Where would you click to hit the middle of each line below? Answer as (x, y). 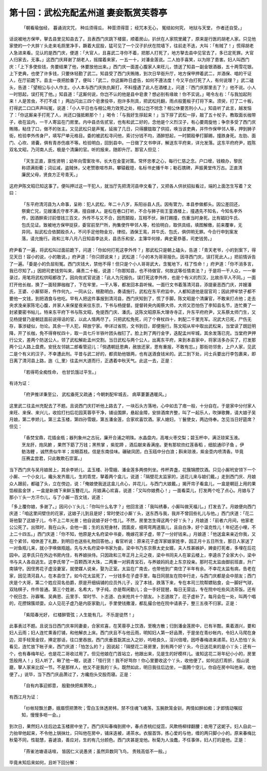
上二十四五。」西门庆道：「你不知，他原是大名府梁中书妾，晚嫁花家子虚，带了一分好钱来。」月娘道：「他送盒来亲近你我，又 (133, 534)
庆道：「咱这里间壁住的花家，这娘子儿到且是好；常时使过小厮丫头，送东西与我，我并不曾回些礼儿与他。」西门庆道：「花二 (132, 513)
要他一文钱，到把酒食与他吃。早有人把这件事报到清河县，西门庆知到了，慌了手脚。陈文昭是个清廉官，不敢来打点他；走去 (133, 298)
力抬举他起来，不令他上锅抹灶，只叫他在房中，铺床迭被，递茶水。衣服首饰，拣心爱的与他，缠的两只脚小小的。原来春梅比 (133, 733)
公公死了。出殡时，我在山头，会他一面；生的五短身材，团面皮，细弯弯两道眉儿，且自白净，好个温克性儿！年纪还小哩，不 (133, 527)
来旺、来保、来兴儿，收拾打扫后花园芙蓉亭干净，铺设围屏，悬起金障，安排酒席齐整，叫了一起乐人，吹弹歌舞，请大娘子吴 (133, 412)
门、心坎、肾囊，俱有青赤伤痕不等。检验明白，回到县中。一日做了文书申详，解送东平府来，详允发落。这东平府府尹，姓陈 (133, 142)
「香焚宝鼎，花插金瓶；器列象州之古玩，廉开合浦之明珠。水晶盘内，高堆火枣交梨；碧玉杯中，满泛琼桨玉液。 (132, 438)
